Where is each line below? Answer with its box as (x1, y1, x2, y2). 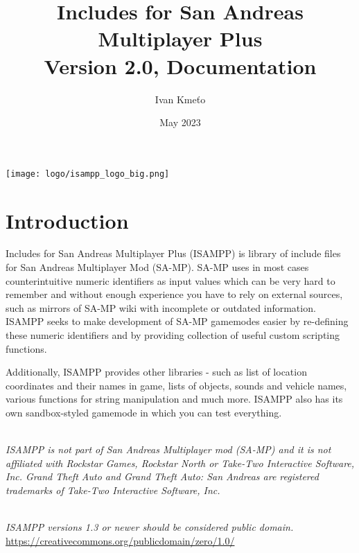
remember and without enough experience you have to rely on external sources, (6, 287, 343, 301)
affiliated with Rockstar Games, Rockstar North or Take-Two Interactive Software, (6, 455, 355, 470)
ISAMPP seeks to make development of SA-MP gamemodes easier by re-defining (6, 314, 349, 328)
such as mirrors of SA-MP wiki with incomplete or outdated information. (6, 300, 316, 315)
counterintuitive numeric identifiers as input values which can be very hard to (6, 273, 335, 288)
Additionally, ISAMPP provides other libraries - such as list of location (6, 365, 307, 379)
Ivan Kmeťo (155, 91, 206, 106)
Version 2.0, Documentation (44, 51, 317, 80)
